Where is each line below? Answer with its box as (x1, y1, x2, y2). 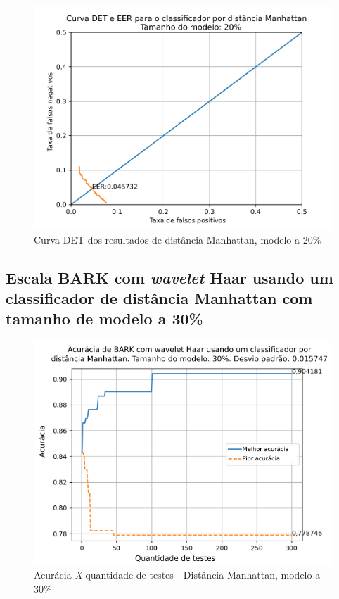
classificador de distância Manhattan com (6, 287, 313, 309)
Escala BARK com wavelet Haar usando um (6, 266, 333, 288)
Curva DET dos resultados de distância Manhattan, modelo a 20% (34, 232, 321, 246)
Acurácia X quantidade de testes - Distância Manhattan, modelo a (34, 567, 321, 582)
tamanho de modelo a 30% (6, 308, 203, 329)
